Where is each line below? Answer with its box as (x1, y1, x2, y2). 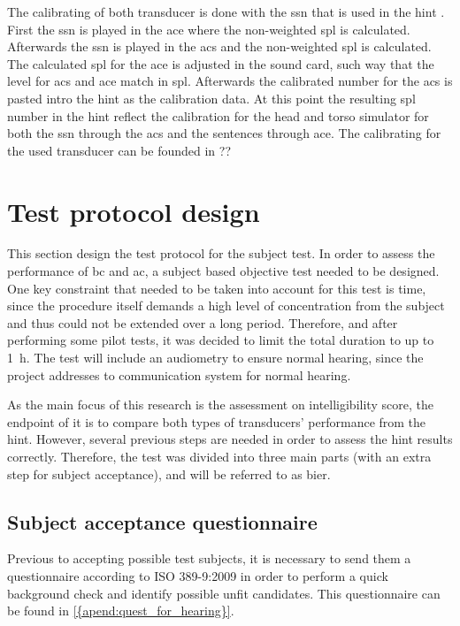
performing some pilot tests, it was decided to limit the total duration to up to (7, 331, 434, 349)
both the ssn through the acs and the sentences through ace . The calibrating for (7, 124, 441, 142)
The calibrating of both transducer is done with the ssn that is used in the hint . (7, 3, 445, 20)
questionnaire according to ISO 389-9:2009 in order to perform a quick (7, 566, 388, 584)
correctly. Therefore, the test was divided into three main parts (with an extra (7, 447, 432, 465)
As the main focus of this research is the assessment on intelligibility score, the (7, 395, 433, 414)
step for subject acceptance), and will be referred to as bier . (7, 464, 331, 483)
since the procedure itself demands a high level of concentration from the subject (7, 296, 445, 315)
